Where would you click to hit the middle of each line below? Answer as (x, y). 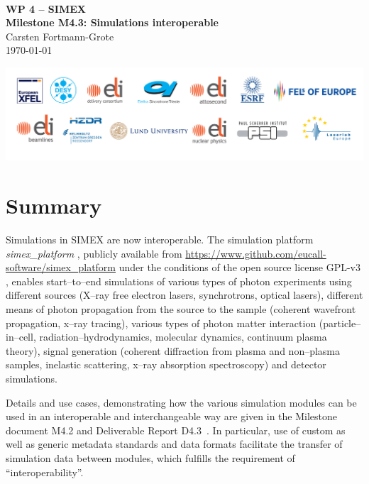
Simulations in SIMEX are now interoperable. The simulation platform (160, 240)
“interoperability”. (45, 472)
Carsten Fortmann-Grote (60, 36)
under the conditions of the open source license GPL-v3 (239, 267)
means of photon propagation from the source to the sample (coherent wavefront (181, 309)
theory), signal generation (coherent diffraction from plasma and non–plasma (173, 350)
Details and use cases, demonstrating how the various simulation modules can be (181, 402)
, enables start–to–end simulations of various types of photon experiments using (179, 281)
